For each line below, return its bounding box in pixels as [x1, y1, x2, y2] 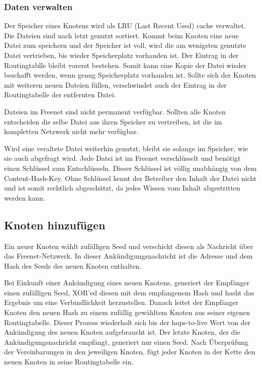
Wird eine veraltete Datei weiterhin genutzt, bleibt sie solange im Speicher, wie [4, 143, 248, 153]
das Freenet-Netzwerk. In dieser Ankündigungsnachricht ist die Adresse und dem [4, 251, 253, 261]
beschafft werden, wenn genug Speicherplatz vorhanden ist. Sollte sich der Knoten [4, 70, 256, 80]
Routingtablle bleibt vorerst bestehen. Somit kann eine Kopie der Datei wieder [4, 59, 247, 70]
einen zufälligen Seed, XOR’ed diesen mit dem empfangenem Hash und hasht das [4, 287, 254, 297]
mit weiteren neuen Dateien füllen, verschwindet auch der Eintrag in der [4, 79, 227, 90]
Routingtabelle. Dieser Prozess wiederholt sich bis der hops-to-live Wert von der [4, 317, 251, 327]
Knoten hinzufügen [4, 217, 106, 232]
